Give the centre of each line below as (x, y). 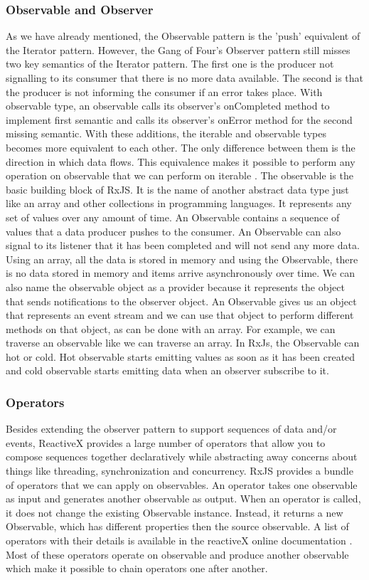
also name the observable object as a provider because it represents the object (175, 286)
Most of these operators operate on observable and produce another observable (177, 554)
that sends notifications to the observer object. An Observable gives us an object (181, 301)
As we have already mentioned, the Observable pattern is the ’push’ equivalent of (183, 36)
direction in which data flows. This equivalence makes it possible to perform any (181, 161)
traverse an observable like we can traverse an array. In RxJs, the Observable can (183, 343)
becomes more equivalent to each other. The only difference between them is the (181, 147)
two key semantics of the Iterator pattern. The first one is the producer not (170, 64)
